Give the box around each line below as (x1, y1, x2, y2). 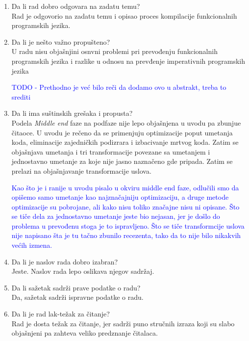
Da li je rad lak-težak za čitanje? (11, 309, 110, 319)
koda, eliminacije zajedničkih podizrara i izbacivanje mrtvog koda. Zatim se (11, 137, 239, 147)
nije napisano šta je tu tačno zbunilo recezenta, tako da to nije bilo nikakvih (11, 230, 241, 240)
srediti (11, 91, 31, 102)
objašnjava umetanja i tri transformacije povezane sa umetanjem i (11, 146, 210, 157)
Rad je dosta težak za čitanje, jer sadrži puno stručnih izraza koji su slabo (11, 318, 235, 328)
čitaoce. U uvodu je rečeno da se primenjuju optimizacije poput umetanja (11, 127, 233, 137)
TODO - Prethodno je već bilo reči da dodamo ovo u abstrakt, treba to (11, 82, 226, 92)
